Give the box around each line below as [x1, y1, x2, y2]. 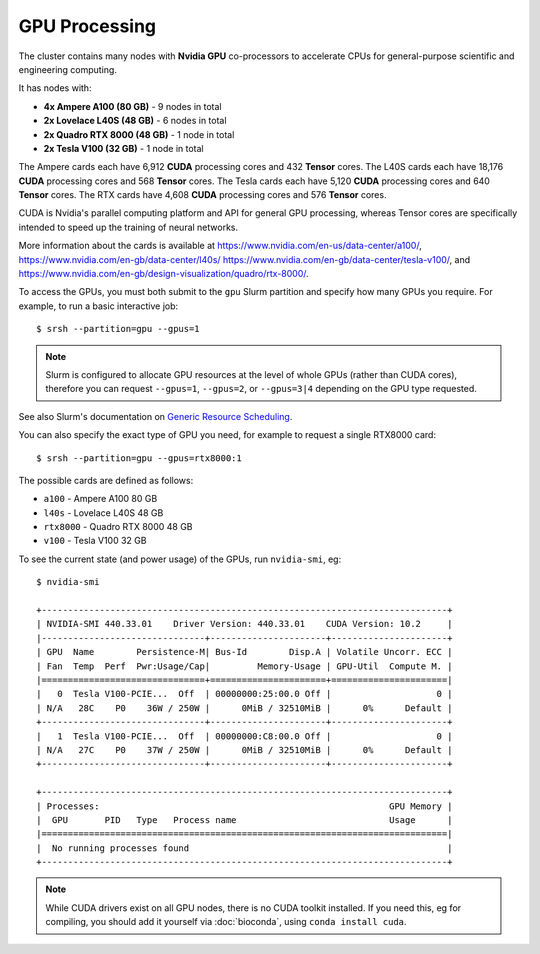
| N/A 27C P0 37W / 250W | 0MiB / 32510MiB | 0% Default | [36, 744, 453, 755]
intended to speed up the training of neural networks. [18, 221, 239, 233]
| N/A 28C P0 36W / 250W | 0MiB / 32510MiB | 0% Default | [36, 702, 453, 714]
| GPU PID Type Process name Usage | [36, 814, 453, 825]
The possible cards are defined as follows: [18, 474, 194, 486]
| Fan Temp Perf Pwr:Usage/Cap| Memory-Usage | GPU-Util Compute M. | [36, 660, 453, 672]
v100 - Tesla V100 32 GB [43, 535, 147, 547]
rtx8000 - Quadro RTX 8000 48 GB [43, 521, 193, 533]
